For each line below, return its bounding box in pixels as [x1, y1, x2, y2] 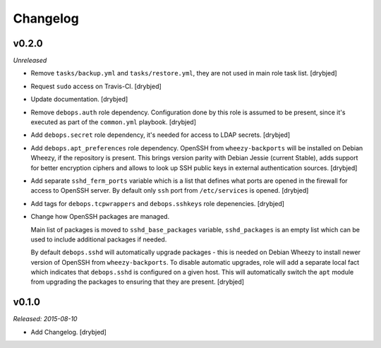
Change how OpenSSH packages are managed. [30, 212, 169, 221]
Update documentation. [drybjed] [30, 95, 128, 104]
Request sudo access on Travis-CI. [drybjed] [30, 82, 162, 90]
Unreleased [13, 56, 47, 65]
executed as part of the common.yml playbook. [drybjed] [30, 118, 197, 126]
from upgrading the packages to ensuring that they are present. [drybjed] [30, 277, 245, 286]
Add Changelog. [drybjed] [30, 328, 107, 336]
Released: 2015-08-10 [13, 315, 78, 323]
